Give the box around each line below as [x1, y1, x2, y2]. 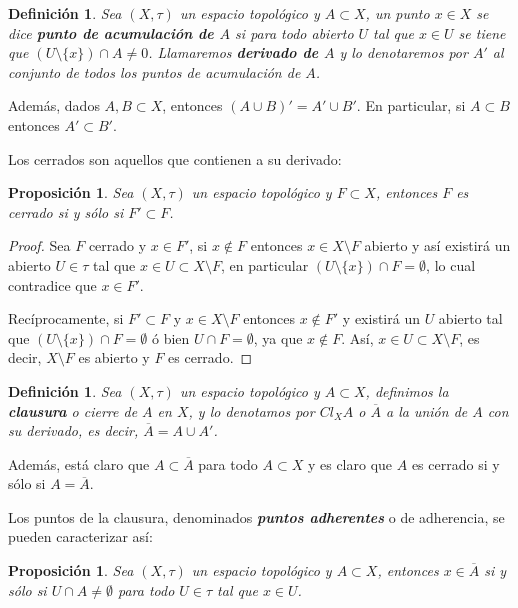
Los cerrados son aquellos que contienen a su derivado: [8, 148, 342, 169]
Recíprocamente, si [8, 308, 124, 329]
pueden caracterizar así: [8, 526, 153, 547]
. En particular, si [356, 95, 466, 116]
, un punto [365, 3, 430, 23]
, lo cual [426, 254, 476, 275]
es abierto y [78, 347, 150, 368]
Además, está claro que [8, 453, 150, 474]
